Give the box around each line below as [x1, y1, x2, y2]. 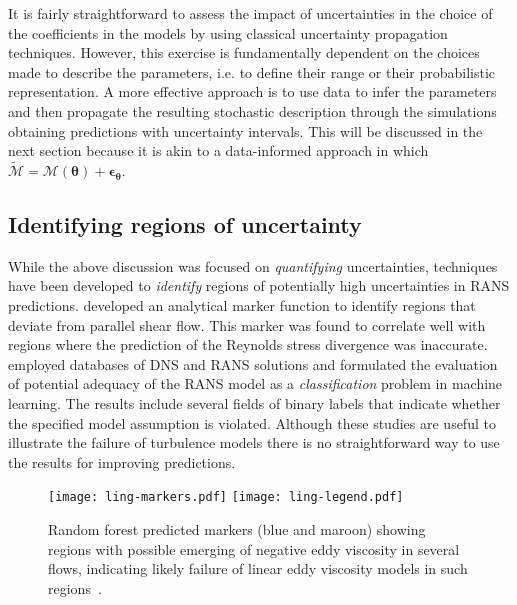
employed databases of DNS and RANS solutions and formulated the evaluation [8, 353, 498, 374]
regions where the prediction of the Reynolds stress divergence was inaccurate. [8, 334, 488, 355]
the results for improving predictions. [8, 451, 236, 472]
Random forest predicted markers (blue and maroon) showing [48, 518, 426, 539]
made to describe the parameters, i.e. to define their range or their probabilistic [8, 61, 496, 82]
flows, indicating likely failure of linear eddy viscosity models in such [48, 558, 468, 579]
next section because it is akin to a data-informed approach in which [8, 140, 429, 161]
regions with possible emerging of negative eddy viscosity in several [48, 538, 460, 559]
